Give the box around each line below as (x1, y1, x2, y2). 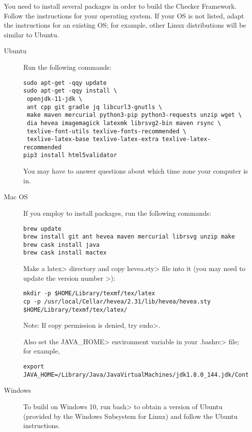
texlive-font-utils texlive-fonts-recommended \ (27, 128, 187, 135)
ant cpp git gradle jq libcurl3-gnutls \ (27, 103, 162, 111)
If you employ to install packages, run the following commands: (23, 208, 211, 218)
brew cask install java (23, 241, 100, 248)
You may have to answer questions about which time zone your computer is (23, 166, 248, 176)
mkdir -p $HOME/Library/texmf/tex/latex (23, 290, 156, 297)
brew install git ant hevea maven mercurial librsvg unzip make (23, 233, 235, 240)
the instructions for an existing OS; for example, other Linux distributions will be (4, 20, 246, 30)
